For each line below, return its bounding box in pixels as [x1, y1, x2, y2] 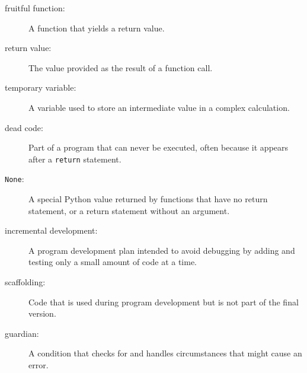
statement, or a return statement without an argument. [28, 204, 230, 216]
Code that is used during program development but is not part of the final [28, 295, 299, 308]
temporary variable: [5, 81, 76, 94]
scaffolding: [5, 276, 46, 288]
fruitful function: [5, 2, 65, 14]
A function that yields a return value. [28, 21, 165, 34]
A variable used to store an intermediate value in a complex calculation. [28, 101, 290, 113]
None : [5, 173, 24, 185]
